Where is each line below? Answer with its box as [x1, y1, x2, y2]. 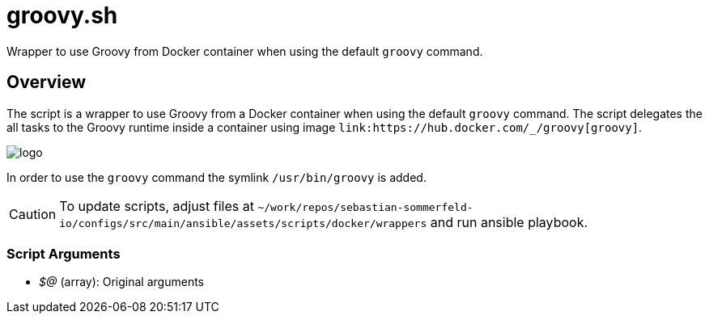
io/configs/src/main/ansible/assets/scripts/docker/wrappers [59, 217, 427, 229]
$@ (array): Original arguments [39, 275, 204, 289]
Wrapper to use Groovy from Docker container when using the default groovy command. [6, 44, 483, 58]
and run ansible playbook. [430, 213, 588, 230]
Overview [6, 72, 87, 93]
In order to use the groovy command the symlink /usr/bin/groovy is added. [6, 170, 427, 184]
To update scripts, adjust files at [59, 197, 254, 214]
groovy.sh [6, 2, 118, 29]
